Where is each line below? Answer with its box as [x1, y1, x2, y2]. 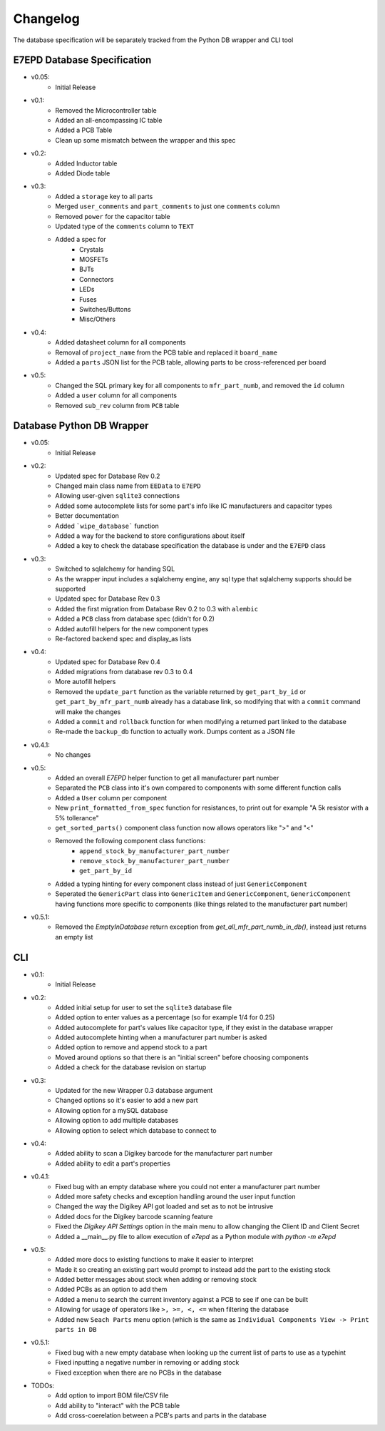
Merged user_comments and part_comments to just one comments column [55, 202, 280, 210]
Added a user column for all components [55, 391, 178, 399]
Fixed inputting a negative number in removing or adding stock [55, 1358, 240, 1367]
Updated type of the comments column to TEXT [55, 222, 194, 230]
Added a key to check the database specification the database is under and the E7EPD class [55, 541, 326, 550]
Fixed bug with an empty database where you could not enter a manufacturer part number [55, 1182, 321, 1191]
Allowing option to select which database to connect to [55, 1126, 217, 1134]
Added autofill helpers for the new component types [55, 624, 209, 633]
